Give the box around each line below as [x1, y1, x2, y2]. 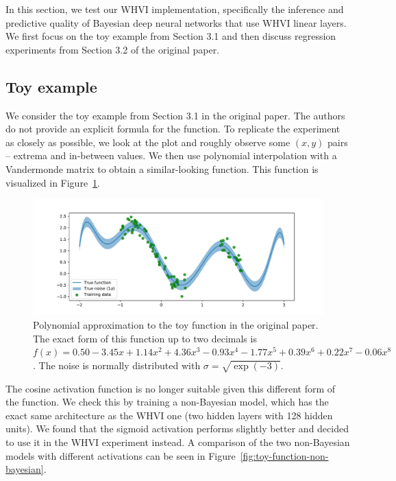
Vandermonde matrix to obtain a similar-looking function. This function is [5, 161, 319, 176]
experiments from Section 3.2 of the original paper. [5, 42, 220, 56]
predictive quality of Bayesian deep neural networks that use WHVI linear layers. [5, 15, 347, 30]
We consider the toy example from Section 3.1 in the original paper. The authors [5, 108, 345, 122]
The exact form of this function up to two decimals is [33, 331, 257, 345]
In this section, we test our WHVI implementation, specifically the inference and [5, 2, 344, 16]
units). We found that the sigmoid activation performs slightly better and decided [5, 421, 349, 436]
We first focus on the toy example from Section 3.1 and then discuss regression [5, 29, 336, 43]
